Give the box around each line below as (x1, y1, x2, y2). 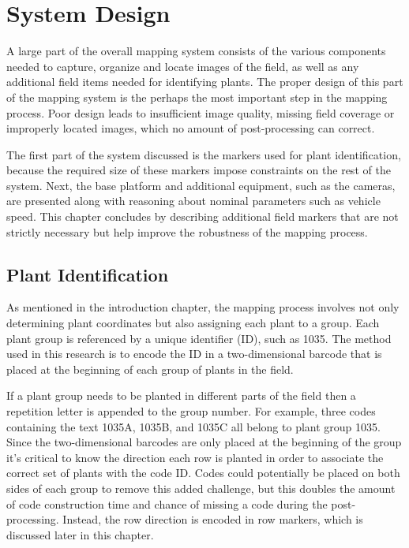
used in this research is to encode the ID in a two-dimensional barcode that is (6, 345, 382, 362)
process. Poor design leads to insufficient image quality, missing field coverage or (6, 104, 395, 121)
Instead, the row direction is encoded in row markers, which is (62, 511, 363, 527)
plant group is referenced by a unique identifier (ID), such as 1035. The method (6, 330, 392, 346)
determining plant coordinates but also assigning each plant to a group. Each (6, 315, 380, 331)
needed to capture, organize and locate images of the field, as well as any (6, 58, 359, 74)
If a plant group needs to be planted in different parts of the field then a (6, 387, 356, 404)
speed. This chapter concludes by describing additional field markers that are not (6, 208, 399, 225)
